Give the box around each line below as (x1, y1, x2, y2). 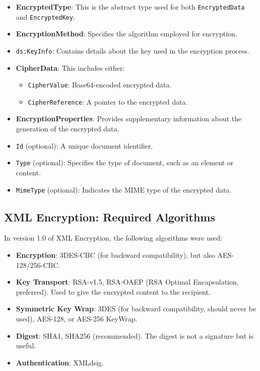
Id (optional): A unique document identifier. (16, 140, 153, 151)
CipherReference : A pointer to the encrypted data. (28, 96, 188, 107)
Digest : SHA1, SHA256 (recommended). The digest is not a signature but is (16, 330, 254, 341)
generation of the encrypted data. (16, 123, 119, 134)
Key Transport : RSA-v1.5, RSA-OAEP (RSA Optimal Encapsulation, (16, 276, 239, 287)
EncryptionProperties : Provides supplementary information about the (16, 113, 242, 124)
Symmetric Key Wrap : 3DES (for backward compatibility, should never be (16, 303, 256, 314)
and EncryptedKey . (16, 11, 75, 22)
